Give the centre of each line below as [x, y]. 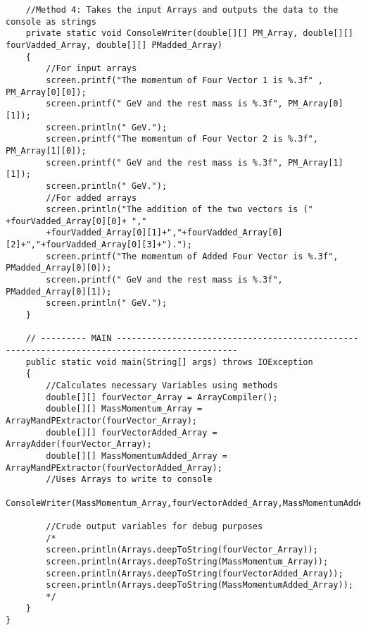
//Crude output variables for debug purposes [154, 526]
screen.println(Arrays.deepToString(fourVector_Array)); [182, 550]
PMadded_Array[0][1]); [59, 291]
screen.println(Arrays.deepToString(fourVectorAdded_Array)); [195, 573]
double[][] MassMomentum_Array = [124, 409]
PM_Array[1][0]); [46, 150]
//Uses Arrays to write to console [129, 480]
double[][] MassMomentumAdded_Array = [137, 456]
